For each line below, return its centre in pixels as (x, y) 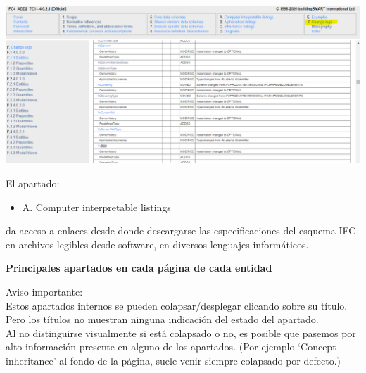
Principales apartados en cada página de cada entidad (139, 268)
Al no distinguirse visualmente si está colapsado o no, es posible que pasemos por (181, 333)
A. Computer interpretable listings (96, 207)
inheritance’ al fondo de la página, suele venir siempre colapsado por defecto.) (173, 360)
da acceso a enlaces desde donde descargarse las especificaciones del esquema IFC (181, 230)
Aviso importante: (44, 291)
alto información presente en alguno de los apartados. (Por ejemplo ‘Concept (171, 347)
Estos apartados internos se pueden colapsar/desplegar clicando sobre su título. (177, 305)
